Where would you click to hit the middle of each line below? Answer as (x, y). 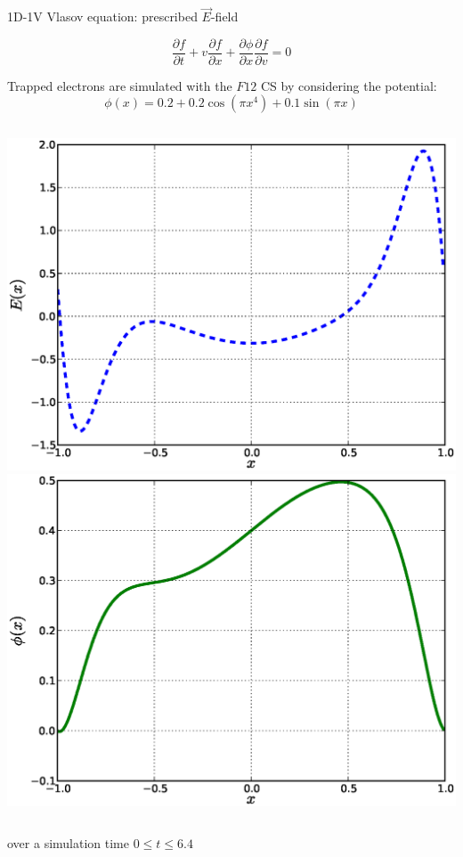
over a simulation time (68, 843)
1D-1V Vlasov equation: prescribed (102, 16)
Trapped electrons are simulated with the (120, 85)
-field (224, 16)
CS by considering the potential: (349, 85)
